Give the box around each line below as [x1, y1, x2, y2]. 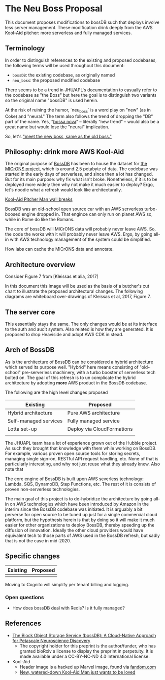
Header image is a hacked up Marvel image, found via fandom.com [19, 664, 156, 670]
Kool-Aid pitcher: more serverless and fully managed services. [5, 30, 132, 36]
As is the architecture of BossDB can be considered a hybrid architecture [5, 359, 154, 365]
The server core [5, 308, 55, 316]
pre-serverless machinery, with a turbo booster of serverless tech [22, 369, 156, 375]
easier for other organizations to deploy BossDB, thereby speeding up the [5, 522, 155, 528]
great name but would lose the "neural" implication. [5, 124, 110, 130]
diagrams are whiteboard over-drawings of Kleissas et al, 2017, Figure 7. [5, 294, 151, 300]
